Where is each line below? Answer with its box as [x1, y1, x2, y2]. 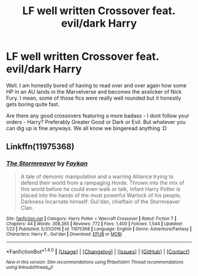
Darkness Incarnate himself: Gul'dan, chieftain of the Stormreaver [20, 198, 180, 205]
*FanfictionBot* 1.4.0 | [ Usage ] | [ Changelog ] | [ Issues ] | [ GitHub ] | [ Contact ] [6, 247, 190, 255]
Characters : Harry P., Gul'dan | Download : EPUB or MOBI [6, 231, 122, 237]
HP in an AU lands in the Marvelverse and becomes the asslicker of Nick [6, 88, 182, 95]
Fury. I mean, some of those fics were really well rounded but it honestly [6, 94, 181, 101]
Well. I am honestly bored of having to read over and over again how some [6, 81, 187, 89]
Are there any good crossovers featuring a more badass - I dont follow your [6, 112, 190, 119]
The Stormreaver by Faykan [6, 159, 88, 167]
